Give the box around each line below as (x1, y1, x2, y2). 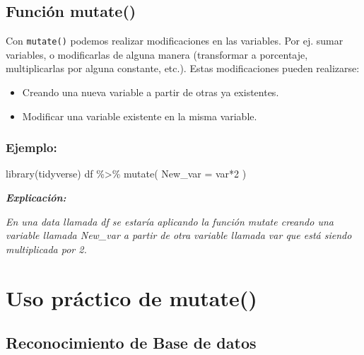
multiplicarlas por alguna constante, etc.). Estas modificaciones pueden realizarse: (6, 61, 360, 76)
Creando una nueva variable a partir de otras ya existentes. (22, 85, 279, 100)
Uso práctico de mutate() (6, 283, 257, 312)
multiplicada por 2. (6, 241, 87, 256)
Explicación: (6, 190, 66, 205)
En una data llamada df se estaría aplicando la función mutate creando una (6, 214, 334, 228)
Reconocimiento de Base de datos (6, 332, 257, 354)
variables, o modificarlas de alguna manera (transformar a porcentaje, (6, 47, 308, 62)
